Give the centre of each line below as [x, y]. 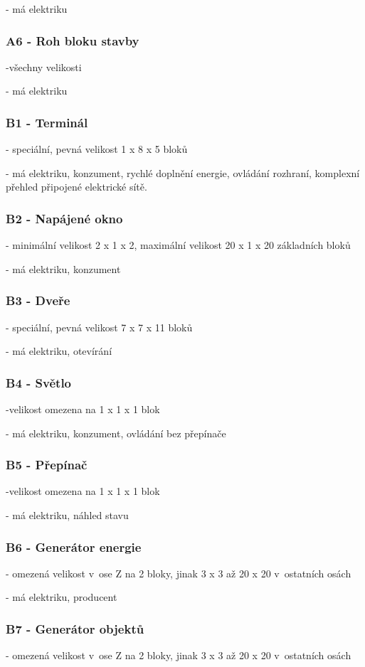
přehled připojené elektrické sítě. [76, 187]
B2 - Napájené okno [64, 218]
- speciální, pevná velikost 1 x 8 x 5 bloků [97, 149]
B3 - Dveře [38, 300]
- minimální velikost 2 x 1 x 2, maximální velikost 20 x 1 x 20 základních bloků [178, 245]
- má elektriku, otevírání [59, 351]
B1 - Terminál [47, 122]
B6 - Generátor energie [74, 546]
